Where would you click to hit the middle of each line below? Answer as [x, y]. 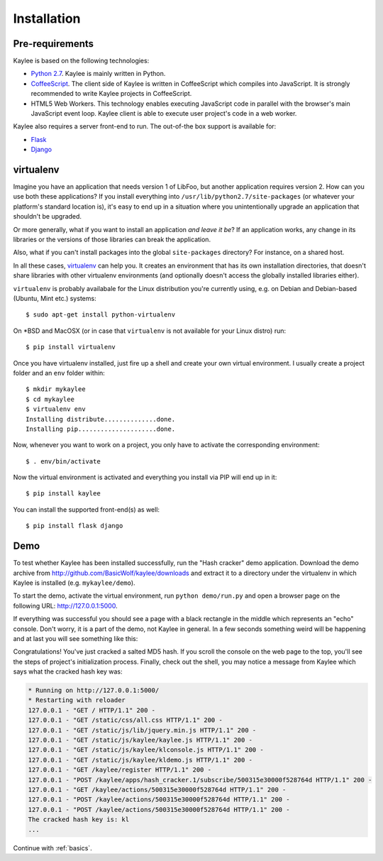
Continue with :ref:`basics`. [52, 848]
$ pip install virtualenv [71, 347]
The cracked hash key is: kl [79, 819]
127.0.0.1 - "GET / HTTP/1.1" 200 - [92, 710]
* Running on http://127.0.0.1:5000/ [94, 691]
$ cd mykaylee [50, 399]
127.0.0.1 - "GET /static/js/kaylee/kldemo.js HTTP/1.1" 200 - [140, 760]
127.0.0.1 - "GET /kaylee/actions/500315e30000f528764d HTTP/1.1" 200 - [157, 789]
